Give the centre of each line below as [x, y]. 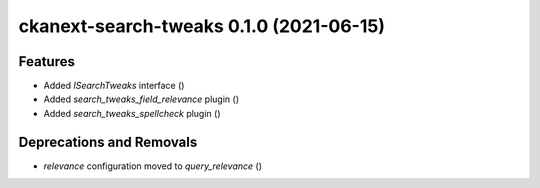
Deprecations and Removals [108, 141]
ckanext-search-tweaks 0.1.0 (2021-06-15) [201, 26]
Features [46, 61]
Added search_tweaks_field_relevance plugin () [141, 99]
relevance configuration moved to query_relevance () [152, 166]
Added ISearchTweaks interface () [114, 86]
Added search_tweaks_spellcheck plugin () [132, 113]
